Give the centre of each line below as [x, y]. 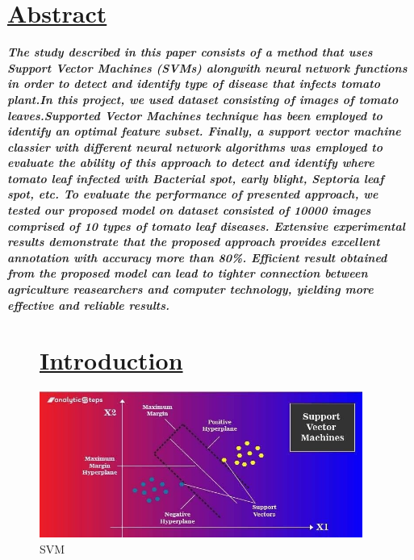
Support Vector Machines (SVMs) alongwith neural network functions [207, 67]
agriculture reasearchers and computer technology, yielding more [190, 289]
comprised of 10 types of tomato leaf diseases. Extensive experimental [206, 226]
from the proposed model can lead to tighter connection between [188, 273]
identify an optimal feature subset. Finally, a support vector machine [204, 131]
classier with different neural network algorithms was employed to [195, 146]
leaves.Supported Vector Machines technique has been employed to [195, 115]
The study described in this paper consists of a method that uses [190, 52]
